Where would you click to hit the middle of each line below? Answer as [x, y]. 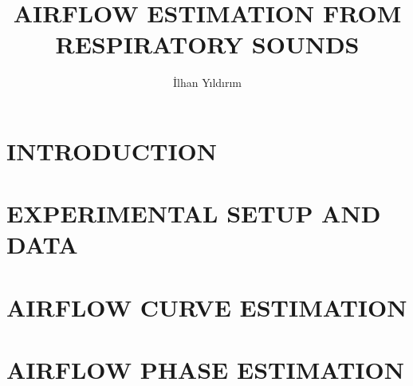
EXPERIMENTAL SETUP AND [194, 213]
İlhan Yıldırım [207, 83]
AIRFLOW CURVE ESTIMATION [207, 307]
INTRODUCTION [112, 150]
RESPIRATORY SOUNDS [207, 44]
